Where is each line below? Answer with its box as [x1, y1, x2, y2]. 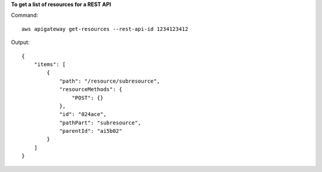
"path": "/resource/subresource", [59, 77, 160, 85]
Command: [11, 12, 38, 19]
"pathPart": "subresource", [59, 119, 141, 126]
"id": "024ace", [59, 111, 107, 118]
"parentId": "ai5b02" [59, 128, 122, 135]
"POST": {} [72, 94, 104, 101]
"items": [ [33, 61, 66, 68]
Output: [11, 39, 30, 46]
